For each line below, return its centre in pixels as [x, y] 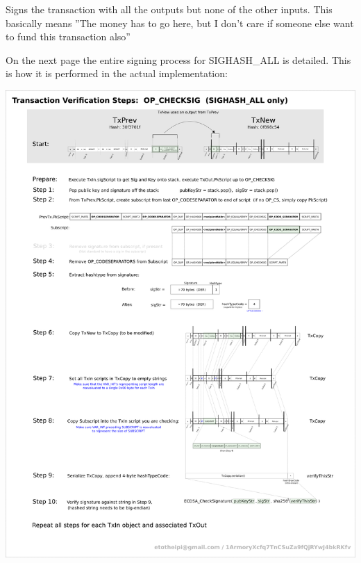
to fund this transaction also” [68, 36]
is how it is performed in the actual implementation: [117, 73]
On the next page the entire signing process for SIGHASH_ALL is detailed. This [178, 59]
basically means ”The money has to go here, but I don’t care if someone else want [180, 23]
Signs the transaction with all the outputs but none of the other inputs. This [169, 9]
